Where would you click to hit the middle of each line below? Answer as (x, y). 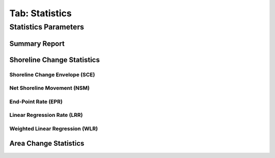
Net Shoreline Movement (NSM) (50, 88)
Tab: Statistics (41, 13)
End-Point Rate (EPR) (36, 102)
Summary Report (37, 43)
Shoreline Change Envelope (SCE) (52, 75)
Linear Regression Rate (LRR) (46, 115)
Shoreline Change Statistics (55, 60)
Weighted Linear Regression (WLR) (54, 129)
